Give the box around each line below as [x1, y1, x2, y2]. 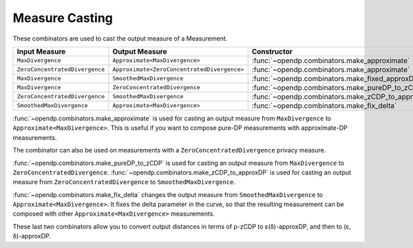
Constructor [251, 47, 293, 56]
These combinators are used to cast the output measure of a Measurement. [12, 34, 228, 43]
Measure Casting [12, 10, 114, 25]
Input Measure [17, 47, 66, 56]
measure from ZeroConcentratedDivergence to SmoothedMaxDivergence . [12, 178, 235, 186]
